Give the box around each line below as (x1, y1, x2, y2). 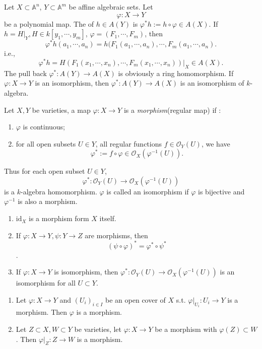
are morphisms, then (85, 230, 148, 240)
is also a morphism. (18, 196, 78, 206)
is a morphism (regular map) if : (123, 104, 221, 115)
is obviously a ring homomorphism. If (118, 67, 234, 78)
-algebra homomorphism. (21, 186, 97, 196)
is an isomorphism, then (35, 78, 109, 88)
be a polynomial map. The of (4, 18, 94, 29)
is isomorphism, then (54, 266, 118, 277)
